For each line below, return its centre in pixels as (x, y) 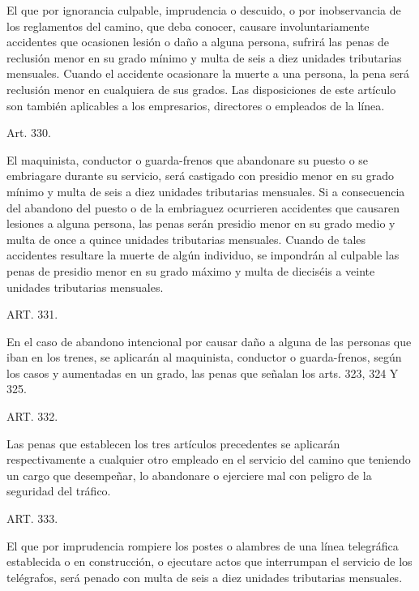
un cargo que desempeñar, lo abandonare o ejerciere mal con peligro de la (189, 475)
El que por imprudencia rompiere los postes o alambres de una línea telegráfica (203, 545)
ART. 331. (32, 314)
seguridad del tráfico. (59, 491)
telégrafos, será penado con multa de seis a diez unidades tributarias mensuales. (205, 577)
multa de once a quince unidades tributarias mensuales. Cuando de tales (186, 239)
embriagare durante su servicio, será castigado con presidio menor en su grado (200, 176)
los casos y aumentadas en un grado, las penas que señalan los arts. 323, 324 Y (203, 373)
